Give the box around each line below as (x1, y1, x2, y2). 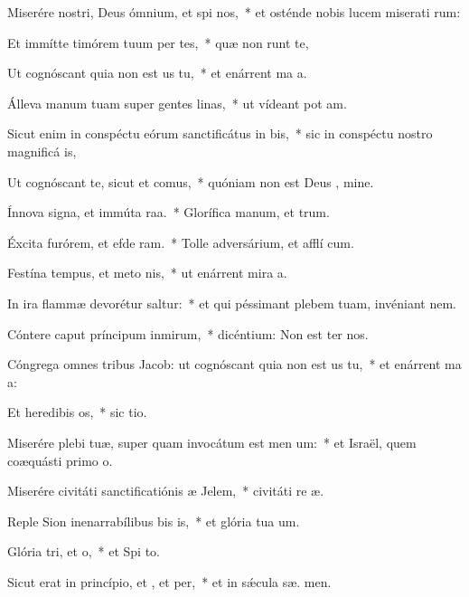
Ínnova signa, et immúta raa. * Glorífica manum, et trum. (7, 203, 330, 222)
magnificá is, (7, 141, 77, 160)
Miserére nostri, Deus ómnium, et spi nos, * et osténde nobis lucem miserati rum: (7, 3, 461, 21)
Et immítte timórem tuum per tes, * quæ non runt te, (7, 33, 309, 52)
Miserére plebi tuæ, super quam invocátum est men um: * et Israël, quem (7, 432, 417, 451)
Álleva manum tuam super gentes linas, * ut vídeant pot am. (7, 93, 347, 112)
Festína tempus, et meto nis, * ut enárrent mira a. (7, 263, 287, 282)
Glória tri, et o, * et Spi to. (7, 542, 160, 561)
